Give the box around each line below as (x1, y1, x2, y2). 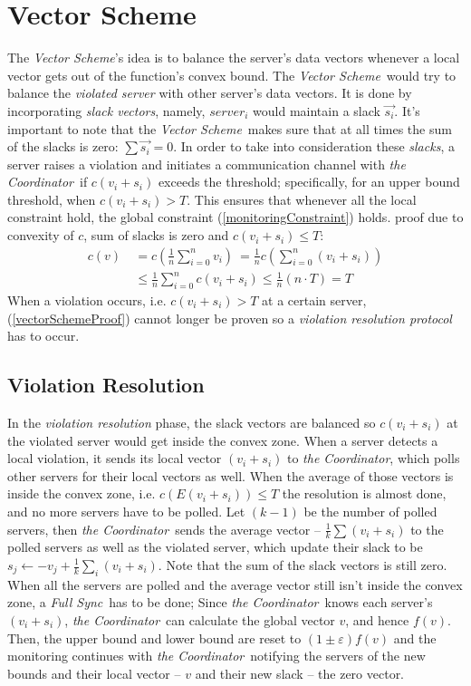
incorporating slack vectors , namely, (7, 101, 206, 120)
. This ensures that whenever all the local (187, 189, 417, 208)
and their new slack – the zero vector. (195, 663, 405, 682)
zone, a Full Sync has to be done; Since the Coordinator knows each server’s (7, 593, 433, 612)
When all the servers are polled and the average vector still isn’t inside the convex (7, 575, 463, 594)
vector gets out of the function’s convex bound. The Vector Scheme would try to (7, 65, 457, 84)
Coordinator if (7, 172, 88, 191)
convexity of (7, 226, 74, 245)
